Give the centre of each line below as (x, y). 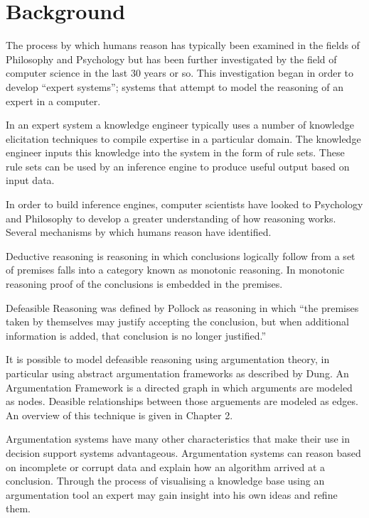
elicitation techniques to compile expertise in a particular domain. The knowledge (183, 138)
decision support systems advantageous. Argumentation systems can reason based (183, 452)
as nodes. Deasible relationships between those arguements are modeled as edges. (182, 401)
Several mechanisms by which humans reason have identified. (139, 232)
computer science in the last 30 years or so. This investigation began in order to (180, 73)
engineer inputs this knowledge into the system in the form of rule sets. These (175, 152)
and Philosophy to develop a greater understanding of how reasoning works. (171, 218)
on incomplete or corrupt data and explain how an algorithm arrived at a (166, 466)
